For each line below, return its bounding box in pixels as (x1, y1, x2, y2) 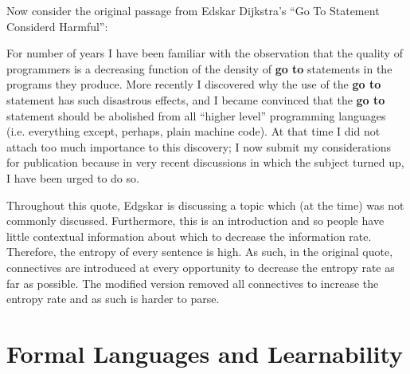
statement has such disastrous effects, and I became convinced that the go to (6, 91, 385, 108)
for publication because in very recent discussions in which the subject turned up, (6, 154, 404, 171)
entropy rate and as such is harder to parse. (6, 290, 220, 307)
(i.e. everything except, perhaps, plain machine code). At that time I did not (6, 123, 381, 140)
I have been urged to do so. (6, 169, 139, 186)
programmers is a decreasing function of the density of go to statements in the (6, 60, 392, 77)
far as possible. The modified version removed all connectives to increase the (6, 274, 379, 291)
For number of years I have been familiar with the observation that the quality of (6, 45, 403, 61)
